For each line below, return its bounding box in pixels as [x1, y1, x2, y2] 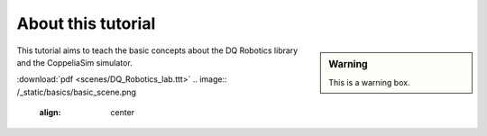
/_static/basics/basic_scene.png [16, 86, 137, 97]
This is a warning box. [328, 77, 410, 87]
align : [39, 107, 61, 118]
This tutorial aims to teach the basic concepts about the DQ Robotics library [16, 45, 299, 56]
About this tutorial [16, 14, 156, 33]
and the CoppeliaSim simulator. [16, 57, 133, 68]
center [110, 107, 135, 118]
